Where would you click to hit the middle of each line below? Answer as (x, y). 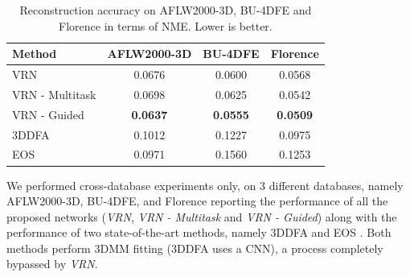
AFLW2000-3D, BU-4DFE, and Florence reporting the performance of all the (197, 201)
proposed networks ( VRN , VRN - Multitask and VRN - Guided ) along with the (202, 216)
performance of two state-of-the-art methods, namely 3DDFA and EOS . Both (199, 232)
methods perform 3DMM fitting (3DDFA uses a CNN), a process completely (195, 248)
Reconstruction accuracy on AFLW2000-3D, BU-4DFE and (166, 10)
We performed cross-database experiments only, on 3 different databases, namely (205, 185)
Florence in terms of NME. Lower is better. (166, 25)
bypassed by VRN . (52, 264)
